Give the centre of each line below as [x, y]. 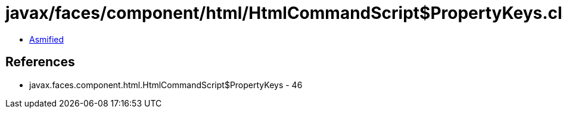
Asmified [47, 39]
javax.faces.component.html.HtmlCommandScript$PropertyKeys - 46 [166, 85]
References [40, 62]
